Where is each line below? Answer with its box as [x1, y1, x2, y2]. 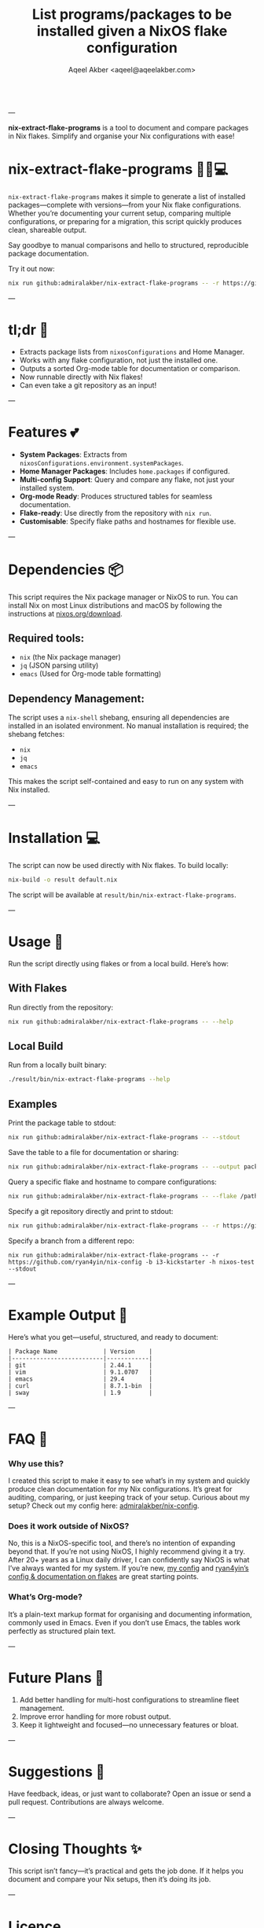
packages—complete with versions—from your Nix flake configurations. [8, 200, 242, 209]
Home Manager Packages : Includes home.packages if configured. [19, 466, 230, 476]
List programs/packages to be [31, 6, 233, 24]
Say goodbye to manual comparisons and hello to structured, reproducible [8, 240, 249, 249]
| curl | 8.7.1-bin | [8, 1382, 153, 1389]
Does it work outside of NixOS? [8, 1520, 130, 1531]
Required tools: [8, 631, 85, 645]
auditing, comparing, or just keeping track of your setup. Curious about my [8, 1492, 250, 1503]
